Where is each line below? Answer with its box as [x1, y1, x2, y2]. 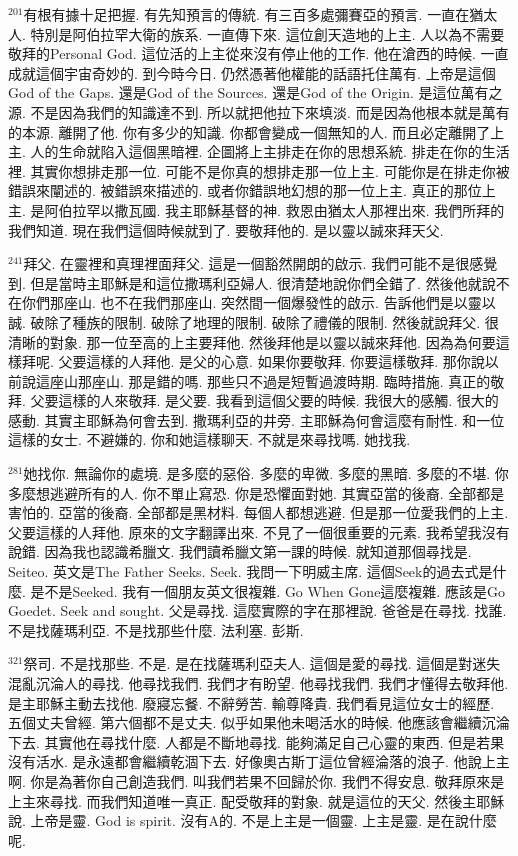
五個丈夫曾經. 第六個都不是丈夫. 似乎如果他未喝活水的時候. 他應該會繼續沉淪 [8, 712, 510, 733]
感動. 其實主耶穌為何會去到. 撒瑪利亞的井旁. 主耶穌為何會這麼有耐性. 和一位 [8, 409, 505, 430]
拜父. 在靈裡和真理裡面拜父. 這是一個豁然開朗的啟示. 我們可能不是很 [23, 253, 470, 274]
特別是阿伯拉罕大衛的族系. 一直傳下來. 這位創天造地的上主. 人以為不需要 [30, 23, 505, 44]
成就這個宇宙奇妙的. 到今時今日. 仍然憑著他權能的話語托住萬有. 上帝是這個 [8, 62, 496, 83]
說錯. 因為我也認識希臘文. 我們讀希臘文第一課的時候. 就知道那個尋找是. [8, 541, 472, 562]
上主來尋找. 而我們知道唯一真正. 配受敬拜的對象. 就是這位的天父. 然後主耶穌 [8, 790, 505, 811]
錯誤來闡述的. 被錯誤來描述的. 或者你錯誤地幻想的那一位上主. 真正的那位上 [8, 180, 496, 201]
